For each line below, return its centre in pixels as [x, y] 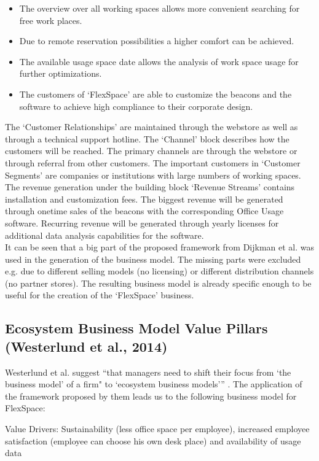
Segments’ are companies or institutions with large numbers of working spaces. [153, 175]
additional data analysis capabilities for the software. [104, 235]
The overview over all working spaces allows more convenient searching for [159, 8]
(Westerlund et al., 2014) [86, 346]
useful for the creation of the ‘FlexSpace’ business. [100, 295]
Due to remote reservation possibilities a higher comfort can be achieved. [157, 41]
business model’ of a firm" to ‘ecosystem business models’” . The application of [154, 384]
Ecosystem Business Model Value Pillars [136, 328]
